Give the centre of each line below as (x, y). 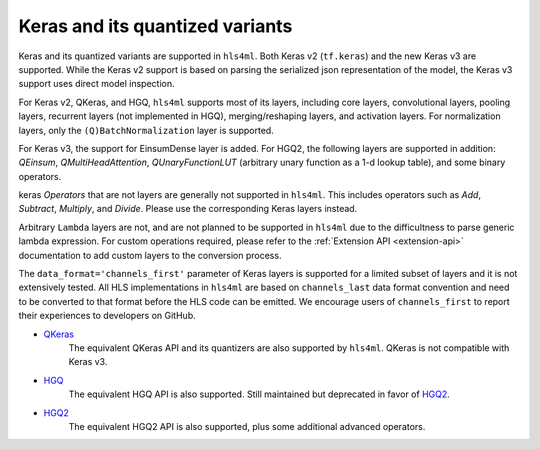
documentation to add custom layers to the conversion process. (150, 255)
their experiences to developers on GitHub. (107, 316)
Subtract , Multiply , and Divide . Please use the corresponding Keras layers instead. (188, 209)
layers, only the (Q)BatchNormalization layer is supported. (146, 130)
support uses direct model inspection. (96, 84)
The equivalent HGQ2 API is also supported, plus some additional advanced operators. (247, 426)
